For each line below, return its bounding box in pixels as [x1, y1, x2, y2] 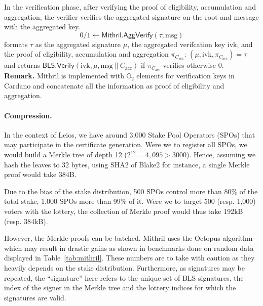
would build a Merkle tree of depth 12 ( [4, 149, 127, 159]
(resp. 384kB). [4, 215, 48, 226]
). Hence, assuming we [186, 149, 256, 159]
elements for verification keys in [136, 70, 235, 81]
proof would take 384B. [4, 169, 77, 180]
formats [4, 38, 28, 49]
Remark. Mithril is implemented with [4, 70, 124, 81]
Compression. [4, 110, 52, 120]
